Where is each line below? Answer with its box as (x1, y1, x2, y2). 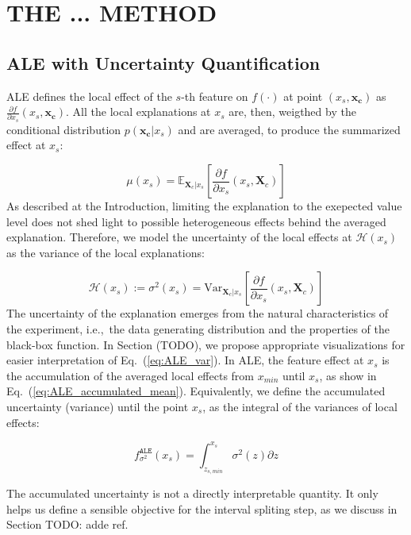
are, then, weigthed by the (229, 103, 356, 120)
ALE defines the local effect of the (6, 87, 172, 104)
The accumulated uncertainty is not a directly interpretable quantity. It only (6, 485, 378, 502)
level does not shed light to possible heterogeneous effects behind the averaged (6, 213, 386, 229)
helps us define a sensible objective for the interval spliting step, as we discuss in (6, 500, 398, 517)
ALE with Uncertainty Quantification (6, 50, 321, 75)
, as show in (319, 367, 377, 383)
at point (283, 87, 323, 104)
